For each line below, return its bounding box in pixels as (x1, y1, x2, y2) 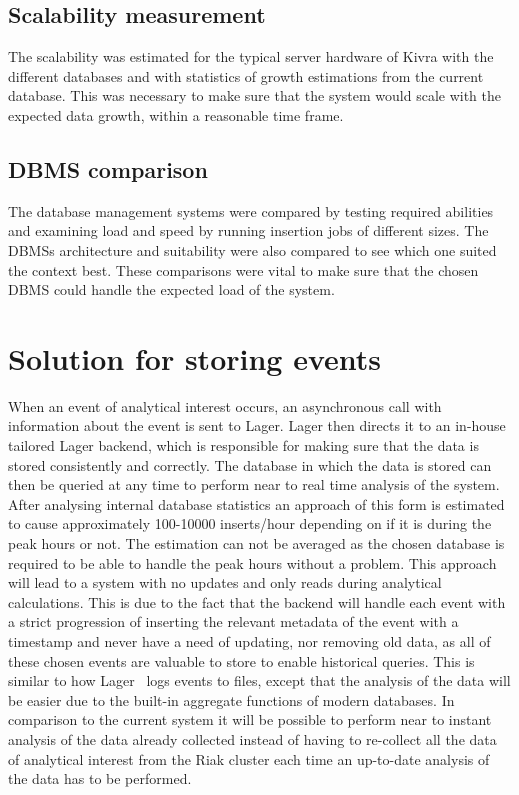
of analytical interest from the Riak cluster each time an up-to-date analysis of (8, 748, 490, 769)
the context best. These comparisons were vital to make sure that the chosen (8, 259, 479, 280)
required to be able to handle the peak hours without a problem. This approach (8, 552, 497, 573)
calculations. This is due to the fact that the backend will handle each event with (8, 591, 506, 612)
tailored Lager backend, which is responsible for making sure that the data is (8, 435, 479, 456)
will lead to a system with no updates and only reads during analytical (8, 572, 442, 593)
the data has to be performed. (8, 768, 192, 789)
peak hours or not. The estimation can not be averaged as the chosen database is (8, 533, 505, 554)
